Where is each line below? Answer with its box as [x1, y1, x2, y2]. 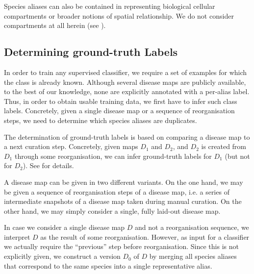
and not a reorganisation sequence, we [135, 222, 249, 232]
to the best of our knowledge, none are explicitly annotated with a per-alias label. [4, 86, 250, 97]
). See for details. [23, 160, 74, 171]
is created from [201, 141, 247, 151]
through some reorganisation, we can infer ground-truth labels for [14, 150, 212, 161]
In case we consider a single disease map [4, 222, 125, 232]
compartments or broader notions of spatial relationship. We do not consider [4, 10, 234, 21]
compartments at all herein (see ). [4, 20, 106, 30]
